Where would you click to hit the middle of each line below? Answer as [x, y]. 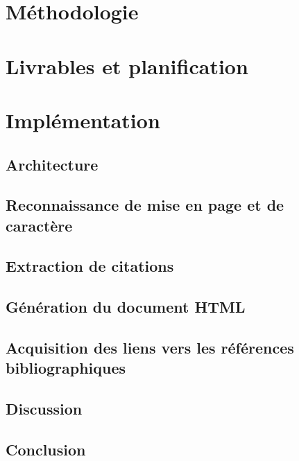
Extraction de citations [90, 266]
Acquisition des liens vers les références [150, 348]
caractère [39, 225]
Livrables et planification [127, 66]
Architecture [52, 164]
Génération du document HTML [126, 307]
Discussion [44, 409]
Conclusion [46, 449]
